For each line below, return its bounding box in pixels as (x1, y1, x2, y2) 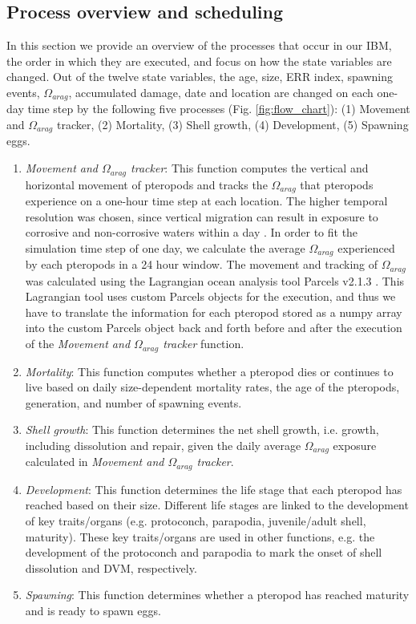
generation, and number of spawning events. (25, 394, 242, 411)
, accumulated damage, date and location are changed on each (68, 83, 374, 100)
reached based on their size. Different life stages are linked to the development (25, 496, 409, 513)
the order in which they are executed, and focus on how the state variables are (6, 52, 392, 69)
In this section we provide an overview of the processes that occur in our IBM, (6, 37, 392, 54)
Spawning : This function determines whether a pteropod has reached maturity (25, 586, 410, 603)
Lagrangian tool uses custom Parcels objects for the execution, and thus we (25, 288, 396, 305)
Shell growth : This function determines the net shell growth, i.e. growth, (25, 421, 379, 438)
